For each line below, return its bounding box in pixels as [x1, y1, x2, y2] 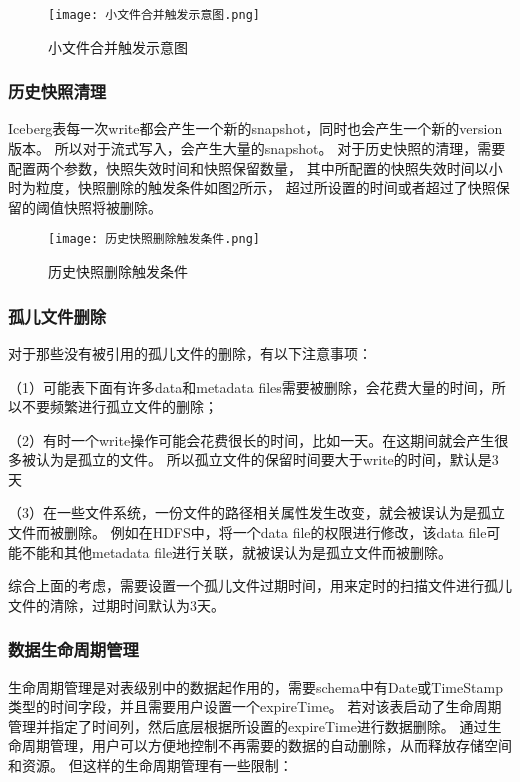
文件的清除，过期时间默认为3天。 [8, 594, 225, 615]
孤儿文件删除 [8, 303, 107, 328]
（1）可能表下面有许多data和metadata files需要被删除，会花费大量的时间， [8, 376, 492, 397]
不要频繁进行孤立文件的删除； [21, 396, 218, 417]
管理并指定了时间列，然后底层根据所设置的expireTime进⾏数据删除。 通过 [8, 715, 488, 736]
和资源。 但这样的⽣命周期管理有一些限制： [8, 755, 293, 776]
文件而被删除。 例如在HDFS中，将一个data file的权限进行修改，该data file [8, 522, 487, 543]
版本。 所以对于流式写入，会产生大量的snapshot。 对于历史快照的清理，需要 [8, 138, 506, 159]
